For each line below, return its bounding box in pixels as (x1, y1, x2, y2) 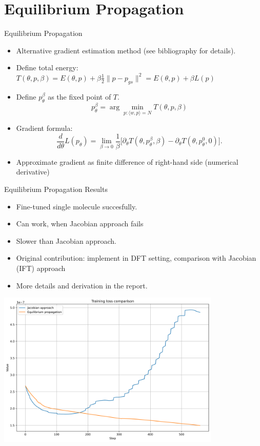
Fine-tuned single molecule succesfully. (16, 201, 137, 211)
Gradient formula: (16, 123, 73, 133)
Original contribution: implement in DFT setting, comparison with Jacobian (16, 253, 256, 263)
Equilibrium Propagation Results (4, 184, 108, 194)
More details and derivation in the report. (16, 280, 148, 290)
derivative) (16, 166, 50, 177)
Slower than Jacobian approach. (16, 235, 116, 246)
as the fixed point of (48, 91, 111, 102)
